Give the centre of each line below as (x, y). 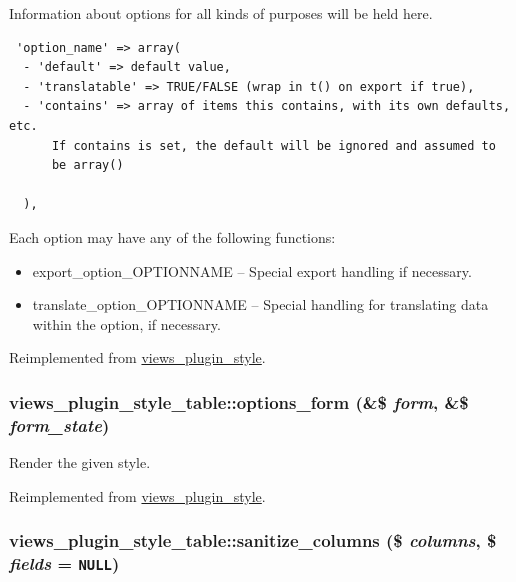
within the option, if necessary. (126, 323)
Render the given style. (80, 462)
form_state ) (59, 424)
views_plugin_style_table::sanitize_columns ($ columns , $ (253, 540)
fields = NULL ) (64, 563)
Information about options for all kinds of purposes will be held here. (221, 13)
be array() (87, 165)
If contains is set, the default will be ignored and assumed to (273, 145)
